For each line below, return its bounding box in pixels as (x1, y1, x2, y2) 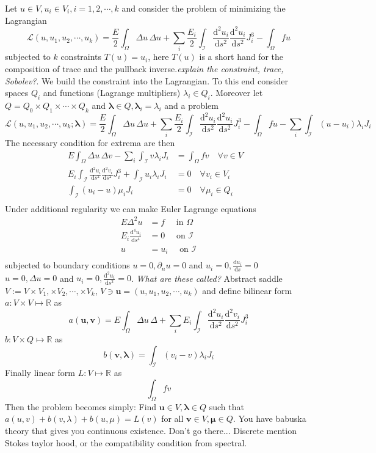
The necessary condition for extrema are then (5, 136, 175, 149)
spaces (5, 86, 29, 99)
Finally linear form (5, 366, 76, 379)
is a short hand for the (199, 50, 284, 63)
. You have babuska (233, 412, 306, 425)
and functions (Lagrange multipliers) (43, 86, 181, 99)
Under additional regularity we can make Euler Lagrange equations (5, 202, 256, 215)
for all (161, 412, 184, 425)
